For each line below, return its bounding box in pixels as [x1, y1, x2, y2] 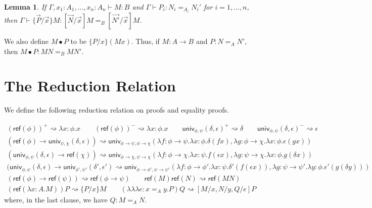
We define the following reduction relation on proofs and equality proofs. [4, 105, 229, 115]
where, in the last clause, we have [4, 194, 108, 204]
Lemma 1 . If [4, 2, 46, 12]
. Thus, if [131, 36, 160, 46]
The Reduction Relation [4, 75, 176, 96]
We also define [4, 36, 49, 46]
